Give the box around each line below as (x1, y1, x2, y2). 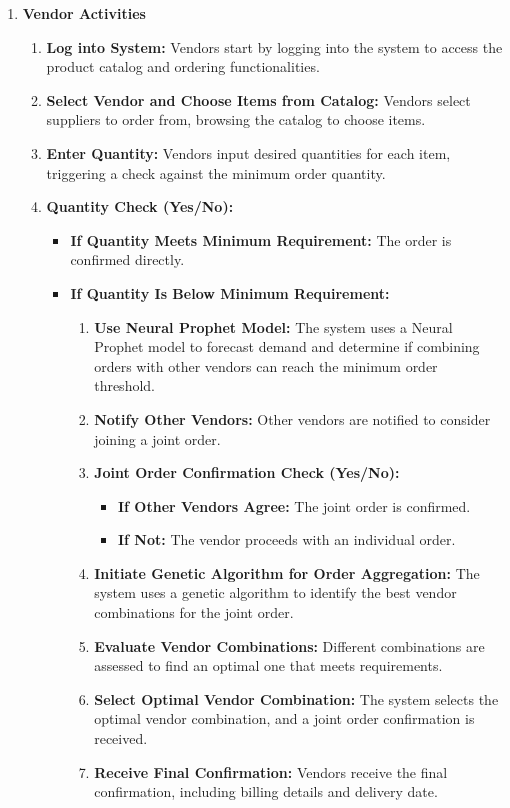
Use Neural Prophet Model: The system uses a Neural (94, 316, 453, 337)
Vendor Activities (22, 3, 146, 23)
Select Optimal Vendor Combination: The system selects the (94, 688, 499, 709)
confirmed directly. (70, 249, 185, 270)
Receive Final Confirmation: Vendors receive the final (94, 761, 448, 782)
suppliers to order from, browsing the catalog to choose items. (46, 109, 426, 130)
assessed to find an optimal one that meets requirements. (94, 655, 443, 676)
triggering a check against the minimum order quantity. (46, 162, 386, 183)
